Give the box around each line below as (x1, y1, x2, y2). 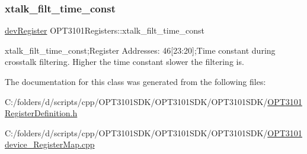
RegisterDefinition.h (5, 107, 78, 119)
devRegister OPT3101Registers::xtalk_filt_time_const (5, 24, 204, 37)
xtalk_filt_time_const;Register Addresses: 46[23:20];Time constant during (5, 44, 276, 56)
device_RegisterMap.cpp (5, 138, 95, 150)
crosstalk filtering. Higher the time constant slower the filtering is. (5, 55, 244, 68)
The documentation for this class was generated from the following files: (5, 76, 266, 87)
